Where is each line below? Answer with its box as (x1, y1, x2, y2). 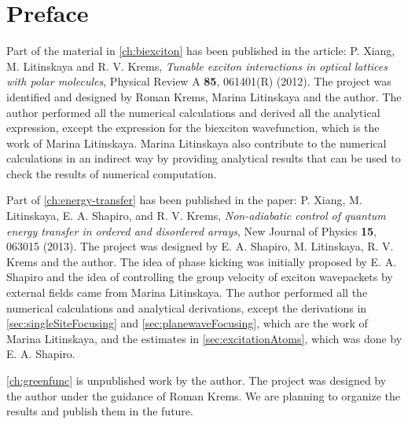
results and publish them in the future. (6, 403, 193, 419)
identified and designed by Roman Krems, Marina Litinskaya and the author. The (6, 88, 402, 104)
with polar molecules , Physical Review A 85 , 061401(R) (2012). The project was (6, 73, 391, 90)
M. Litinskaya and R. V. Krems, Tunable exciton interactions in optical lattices (6, 57, 388, 74)
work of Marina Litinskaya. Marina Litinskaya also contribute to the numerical (6, 134, 387, 151)
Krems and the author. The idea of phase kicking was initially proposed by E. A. (6, 253, 397, 269)
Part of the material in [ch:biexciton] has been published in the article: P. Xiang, (6, 42, 395, 59)
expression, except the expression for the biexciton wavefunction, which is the (6, 119, 380, 136)
